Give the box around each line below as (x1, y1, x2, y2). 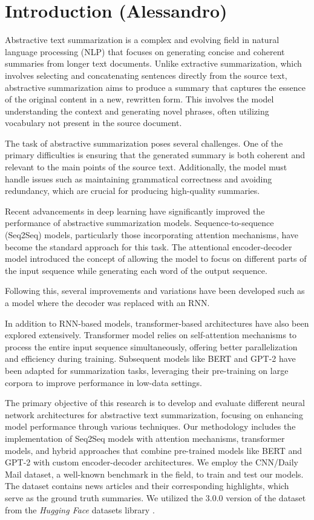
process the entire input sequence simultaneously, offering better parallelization (5, 340, 298, 353)
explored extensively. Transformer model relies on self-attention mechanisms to (5, 328, 297, 341)
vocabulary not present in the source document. (5, 116, 182, 129)
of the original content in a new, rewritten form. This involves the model (5, 93, 274, 105)
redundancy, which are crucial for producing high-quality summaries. (5, 184, 260, 197)
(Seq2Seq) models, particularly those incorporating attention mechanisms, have (5, 228, 299, 241)
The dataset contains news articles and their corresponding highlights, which (5, 479, 289, 492)
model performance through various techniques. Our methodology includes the (5, 420, 296, 433)
